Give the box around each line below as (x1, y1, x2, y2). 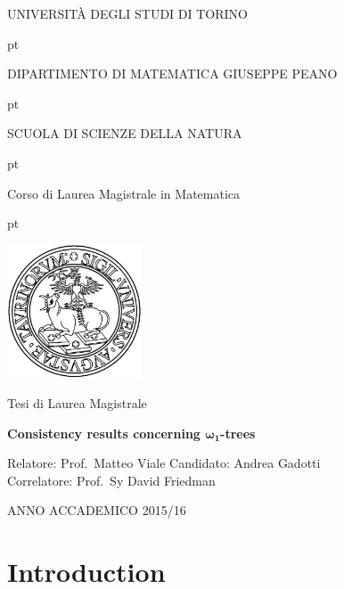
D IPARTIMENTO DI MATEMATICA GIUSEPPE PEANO (7, 64, 338, 83)
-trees (220, 423, 256, 442)
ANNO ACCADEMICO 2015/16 (7, 501, 186, 519)
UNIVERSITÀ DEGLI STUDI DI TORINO (7, 4, 248, 22)
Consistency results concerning (7, 423, 201, 442)
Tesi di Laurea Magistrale (7, 394, 147, 413)
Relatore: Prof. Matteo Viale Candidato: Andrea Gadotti (7, 454, 321, 472)
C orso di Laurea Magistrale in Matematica (7, 184, 241, 202)
